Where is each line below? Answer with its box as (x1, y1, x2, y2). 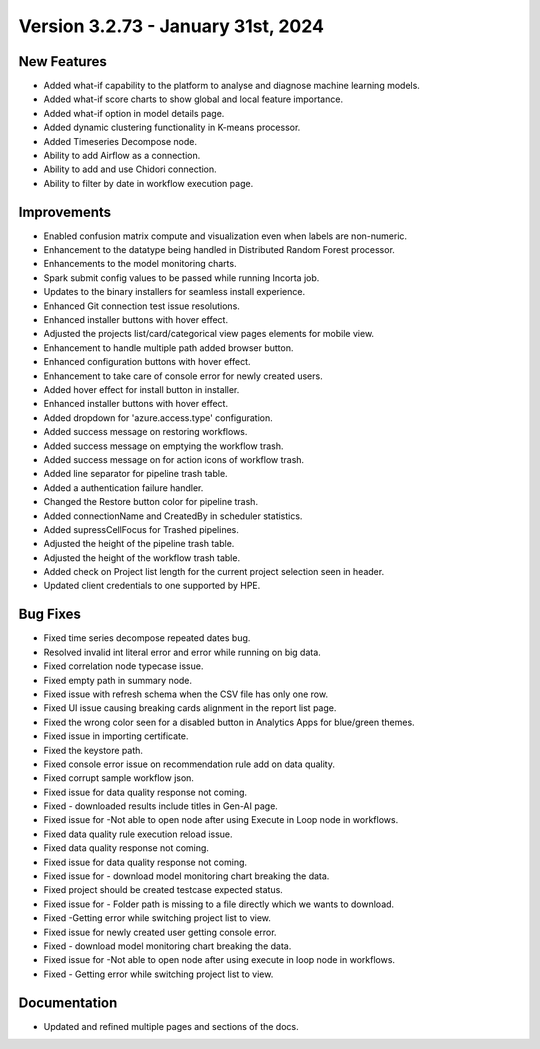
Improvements (18, 203, 112, 220)
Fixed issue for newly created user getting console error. (43, 926, 277, 938)
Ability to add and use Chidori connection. (43, 163, 217, 175)
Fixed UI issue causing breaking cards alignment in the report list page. (43, 702, 337, 714)
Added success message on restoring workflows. (43, 426, 248, 438)
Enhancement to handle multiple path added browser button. (43, 341, 294, 354)
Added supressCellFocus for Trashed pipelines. (43, 523, 239, 535)
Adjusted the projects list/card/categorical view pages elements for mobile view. (43, 328, 375, 340)
